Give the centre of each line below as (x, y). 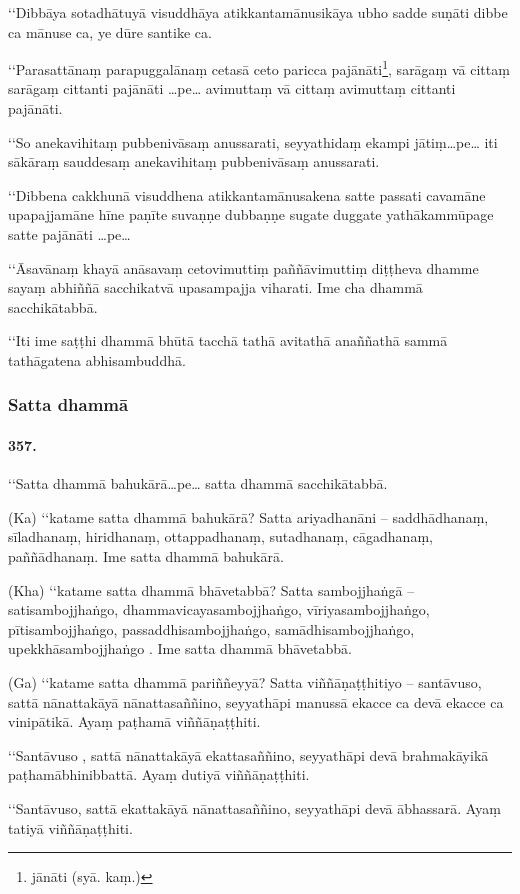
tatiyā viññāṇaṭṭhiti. (70, 827)
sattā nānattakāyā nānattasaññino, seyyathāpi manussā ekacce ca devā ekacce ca (256, 701)
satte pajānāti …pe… (69, 234)
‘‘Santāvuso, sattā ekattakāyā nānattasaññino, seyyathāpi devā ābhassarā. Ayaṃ (254, 807)
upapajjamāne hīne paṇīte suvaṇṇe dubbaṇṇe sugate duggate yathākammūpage (251, 214)
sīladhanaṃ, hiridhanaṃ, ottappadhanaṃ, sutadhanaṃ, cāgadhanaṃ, (220, 536)
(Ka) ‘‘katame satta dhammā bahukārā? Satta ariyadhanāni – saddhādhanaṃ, (248, 516)
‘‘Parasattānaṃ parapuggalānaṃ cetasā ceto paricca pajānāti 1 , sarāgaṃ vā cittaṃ (259, 67)
